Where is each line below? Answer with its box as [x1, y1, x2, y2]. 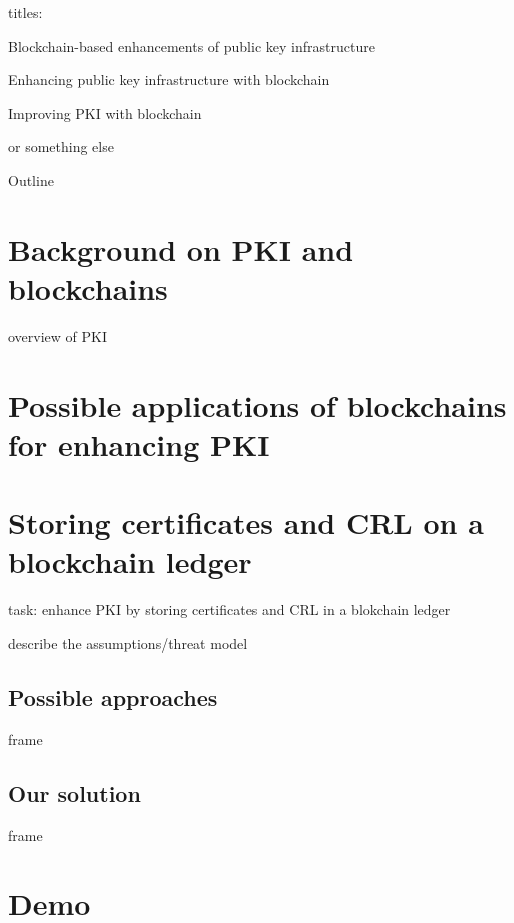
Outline [8, 169, 54, 190]
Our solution [8, 777, 141, 808]
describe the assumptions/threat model [8, 632, 248, 653]
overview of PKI [8, 325, 108, 346]
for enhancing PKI [8, 423, 270, 464]
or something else [8, 136, 114, 157]
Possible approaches [8, 681, 218, 712]
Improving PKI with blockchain [8, 102, 202, 123]
